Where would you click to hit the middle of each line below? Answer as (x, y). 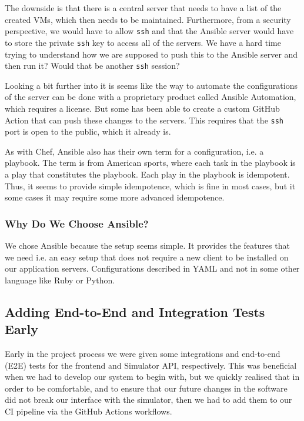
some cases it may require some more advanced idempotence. (115, 197)
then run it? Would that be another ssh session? (92, 66)
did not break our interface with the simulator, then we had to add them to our (148, 400)
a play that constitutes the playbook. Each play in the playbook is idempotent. (147, 174)
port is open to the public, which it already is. (88, 131)
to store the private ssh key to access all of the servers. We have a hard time (143, 42)
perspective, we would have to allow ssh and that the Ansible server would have (149, 31)
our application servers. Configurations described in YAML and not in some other (152, 268)
